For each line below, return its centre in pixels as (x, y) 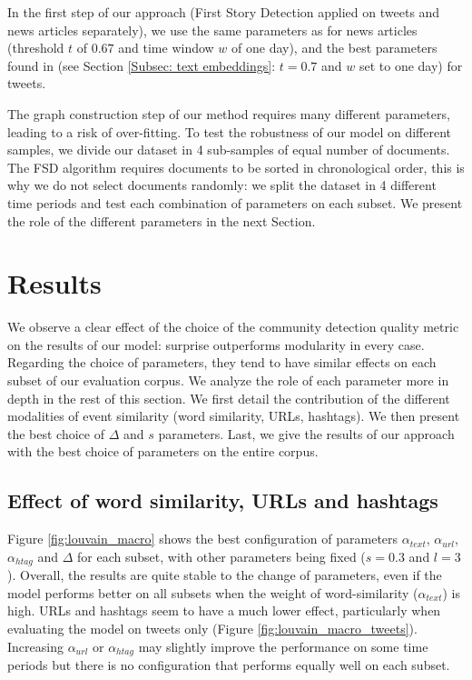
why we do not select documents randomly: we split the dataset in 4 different (222, 185)
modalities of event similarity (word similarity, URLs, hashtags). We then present (234, 416)
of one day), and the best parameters (334, 48)
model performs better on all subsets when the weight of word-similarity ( (213, 592)
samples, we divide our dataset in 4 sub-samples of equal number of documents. (229, 150)
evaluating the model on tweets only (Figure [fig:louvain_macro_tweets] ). (212, 629)
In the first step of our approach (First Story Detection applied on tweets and (224, 12)
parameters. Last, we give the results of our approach (306, 433)
